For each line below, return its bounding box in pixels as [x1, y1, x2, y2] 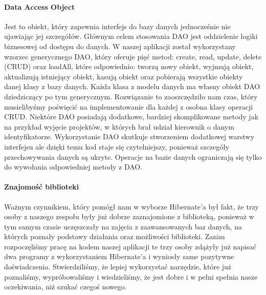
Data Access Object [4, 1, 75, 12]
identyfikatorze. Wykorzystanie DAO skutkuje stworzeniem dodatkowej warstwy [4, 131, 255, 142]
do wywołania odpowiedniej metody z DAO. [4, 161, 143, 172]
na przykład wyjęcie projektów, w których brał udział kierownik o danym [4, 121, 234, 132]
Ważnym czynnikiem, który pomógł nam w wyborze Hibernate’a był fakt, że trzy [4, 201, 259, 212]
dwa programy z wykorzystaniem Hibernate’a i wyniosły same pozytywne [4, 251, 234, 262]
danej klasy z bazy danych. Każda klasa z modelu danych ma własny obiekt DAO [4, 81, 260, 92]
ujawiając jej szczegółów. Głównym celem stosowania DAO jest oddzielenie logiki [4, 31, 258, 41]
